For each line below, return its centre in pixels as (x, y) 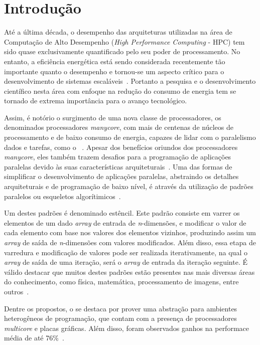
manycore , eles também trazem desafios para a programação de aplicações (118, 157)
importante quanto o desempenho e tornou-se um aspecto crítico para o (114, 71)
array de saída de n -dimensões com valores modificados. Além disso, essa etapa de (130, 242)
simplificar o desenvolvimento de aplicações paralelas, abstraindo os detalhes (121, 176)
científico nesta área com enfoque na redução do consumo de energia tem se (120, 91)
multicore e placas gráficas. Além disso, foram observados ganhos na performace (126, 328)
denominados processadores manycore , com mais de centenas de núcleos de (119, 127)
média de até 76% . (34, 338)
